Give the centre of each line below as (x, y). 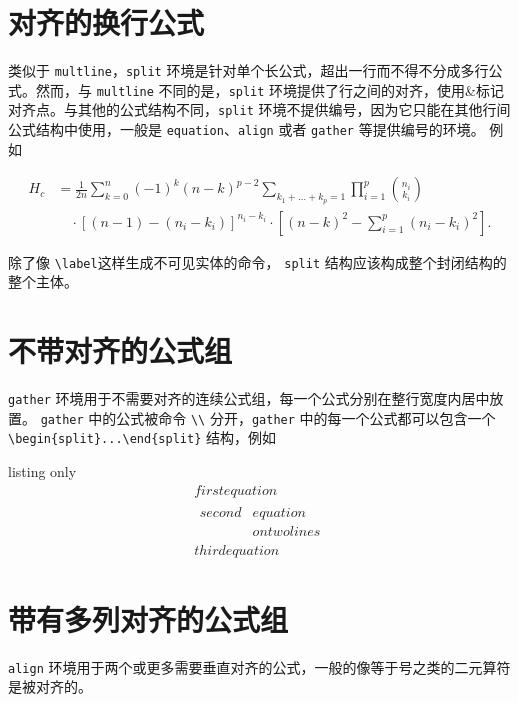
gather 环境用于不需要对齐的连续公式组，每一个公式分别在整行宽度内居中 (249, 397)
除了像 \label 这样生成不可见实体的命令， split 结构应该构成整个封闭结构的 (257, 261)
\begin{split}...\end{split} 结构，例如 (142, 437)
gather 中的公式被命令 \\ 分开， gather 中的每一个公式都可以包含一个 (268, 417)
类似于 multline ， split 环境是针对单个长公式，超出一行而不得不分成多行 (248, 70)
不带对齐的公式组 (120, 350)
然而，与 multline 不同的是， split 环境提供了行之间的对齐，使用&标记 (269, 89)
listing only (42, 470)
